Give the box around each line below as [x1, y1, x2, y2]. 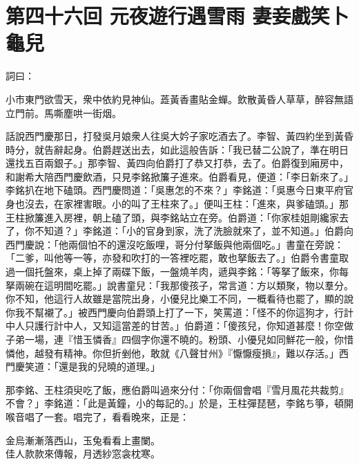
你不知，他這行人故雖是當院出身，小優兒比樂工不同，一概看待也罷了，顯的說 [6, 291, 353, 306]
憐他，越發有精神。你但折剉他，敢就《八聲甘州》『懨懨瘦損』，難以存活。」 [6, 345, 339, 360]
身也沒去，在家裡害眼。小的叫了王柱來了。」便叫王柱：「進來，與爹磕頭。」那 [6, 197, 349, 211]
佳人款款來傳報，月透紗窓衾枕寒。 [6, 446, 160, 461]
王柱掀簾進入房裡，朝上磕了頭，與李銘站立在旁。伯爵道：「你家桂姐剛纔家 [6, 210, 339, 224]
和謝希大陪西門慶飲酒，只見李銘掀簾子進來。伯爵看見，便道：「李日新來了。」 [6, 169, 353, 183]
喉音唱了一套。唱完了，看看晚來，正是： [6, 409, 189, 423]
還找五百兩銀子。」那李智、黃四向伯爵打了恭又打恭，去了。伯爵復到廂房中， [6, 156, 349, 170]
